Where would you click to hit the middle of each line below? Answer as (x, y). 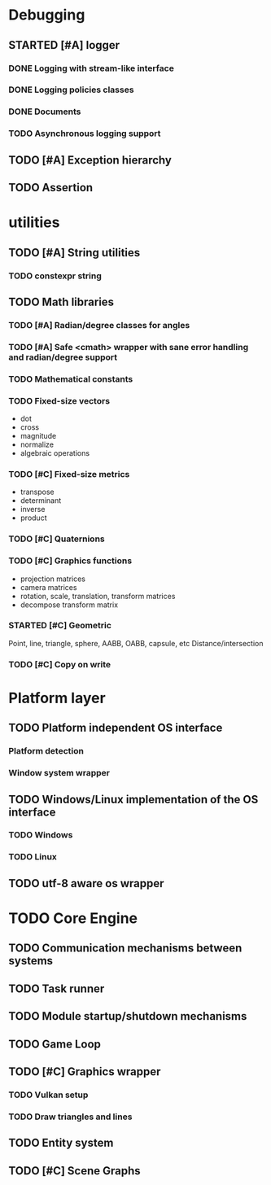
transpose (37, 492)
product (33, 518)
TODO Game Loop (55, 1044)
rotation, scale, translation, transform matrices (98, 596)
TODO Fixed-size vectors (59, 400)
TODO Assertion (51, 188)
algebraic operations (55, 453)
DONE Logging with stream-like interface (92, 68)
